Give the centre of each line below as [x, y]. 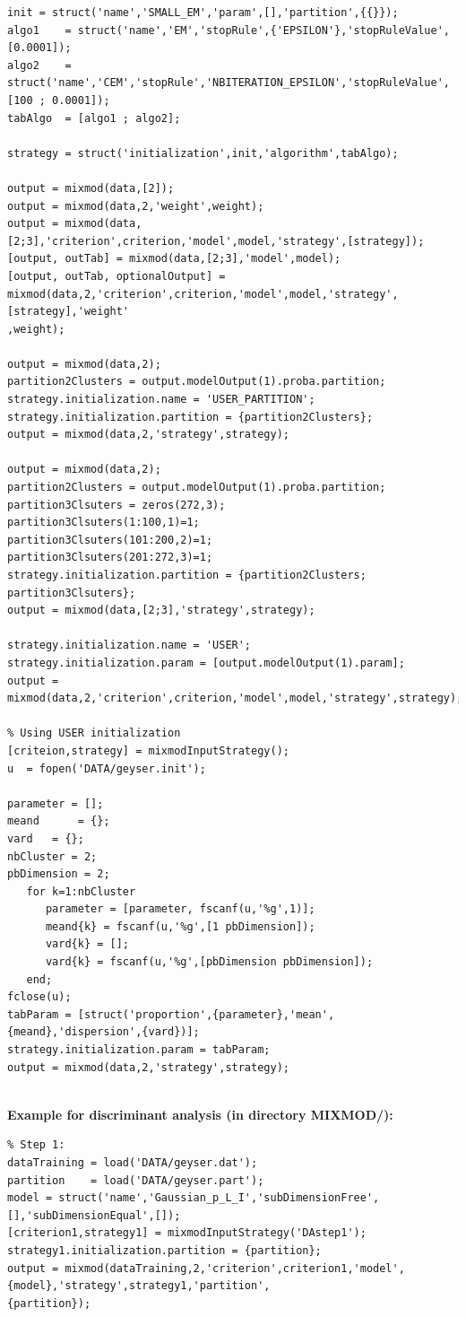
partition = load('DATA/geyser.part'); [136, 1180]
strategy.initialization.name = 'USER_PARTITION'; [161, 400]
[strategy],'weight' [69, 312]
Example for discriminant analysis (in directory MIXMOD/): [200, 1114]
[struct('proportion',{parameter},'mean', [206, 1014]
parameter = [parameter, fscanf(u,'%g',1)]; [180, 909]
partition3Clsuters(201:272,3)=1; [110, 558]
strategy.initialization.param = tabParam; [139, 1050]
